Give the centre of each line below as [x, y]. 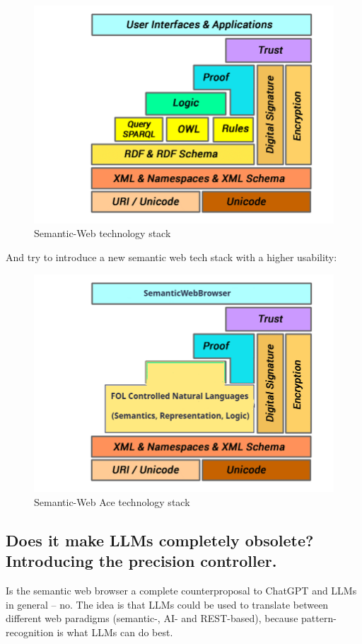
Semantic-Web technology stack [103, 233]
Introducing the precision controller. [141, 561]
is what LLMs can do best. [115, 632]
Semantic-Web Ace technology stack [112, 501]
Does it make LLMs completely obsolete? [160, 540]
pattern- [319, 618]
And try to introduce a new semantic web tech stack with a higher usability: [171, 257]
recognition [30, 632]
